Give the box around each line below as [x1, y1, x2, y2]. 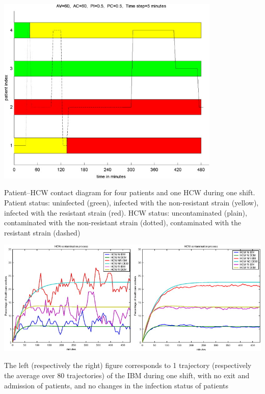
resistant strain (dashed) [4, 227, 81, 238]
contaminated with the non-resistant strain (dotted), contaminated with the [4, 217, 242, 228]
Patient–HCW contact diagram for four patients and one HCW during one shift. [4, 187, 255, 198]
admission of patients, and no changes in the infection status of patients [4, 380, 228, 390]
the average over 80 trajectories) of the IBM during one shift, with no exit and [4, 370, 250, 380]
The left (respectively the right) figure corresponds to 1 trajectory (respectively [4, 360, 252, 371]
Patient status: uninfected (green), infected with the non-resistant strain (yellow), [4, 197, 259, 207]
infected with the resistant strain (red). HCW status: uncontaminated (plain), [4, 207, 247, 218]
